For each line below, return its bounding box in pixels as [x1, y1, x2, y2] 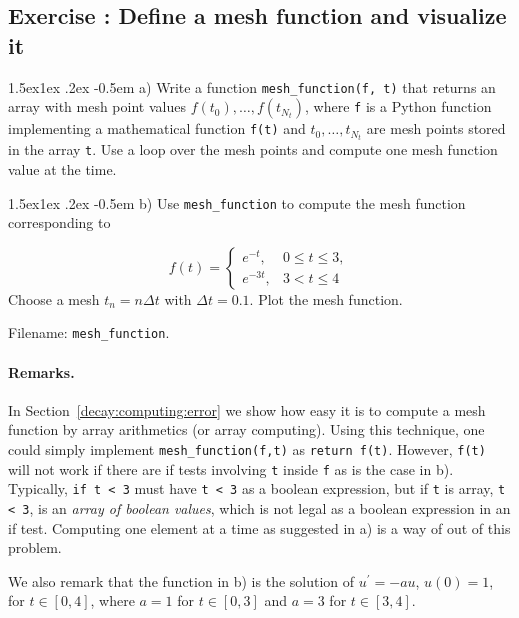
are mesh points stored [366, 118, 506, 139]
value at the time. [8, 159, 117, 179]
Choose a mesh [8, 288, 100, 309]
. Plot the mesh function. [249, 288, 403, 309]
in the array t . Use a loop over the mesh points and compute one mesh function [8, 139, 498, 160]
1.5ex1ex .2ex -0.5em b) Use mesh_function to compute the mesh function [8, 192, 466, 213]
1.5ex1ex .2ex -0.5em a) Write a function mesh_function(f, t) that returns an [8, 76, 496, 97]
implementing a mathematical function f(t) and [8, 118, 306, 139]
